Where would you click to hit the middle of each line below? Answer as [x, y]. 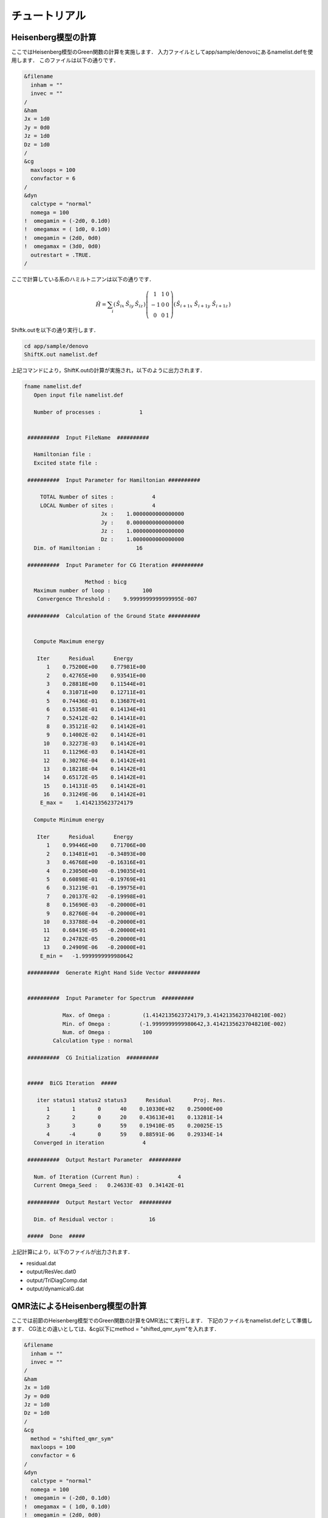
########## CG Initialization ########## [93, 1058]
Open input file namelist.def [79, 395]
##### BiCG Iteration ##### [73, 1083]
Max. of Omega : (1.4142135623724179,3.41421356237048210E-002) [174, 1015]
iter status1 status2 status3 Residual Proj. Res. [131, 1100]
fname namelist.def [53, 386]
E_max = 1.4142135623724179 [87, 803]
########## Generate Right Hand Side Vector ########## [114, 973]
